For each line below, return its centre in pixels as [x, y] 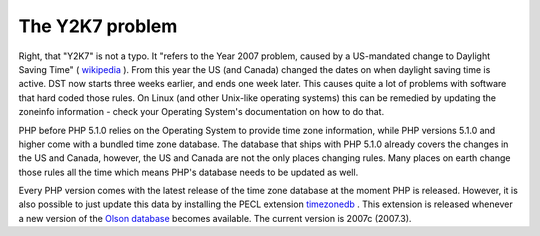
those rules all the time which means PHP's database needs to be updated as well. [188, 172]
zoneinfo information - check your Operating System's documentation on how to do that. [201, 112]
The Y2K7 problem [98, 26]
